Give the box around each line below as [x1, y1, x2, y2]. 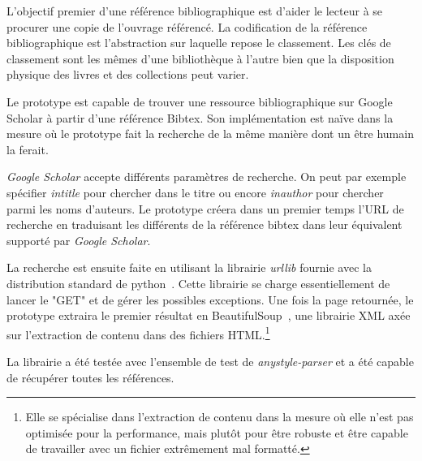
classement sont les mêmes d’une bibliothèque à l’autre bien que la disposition [6, 50, 394, 67]
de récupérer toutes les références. [6, 368, 174, 386]
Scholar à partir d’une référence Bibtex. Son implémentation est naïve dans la [6, 109, 394, 126]
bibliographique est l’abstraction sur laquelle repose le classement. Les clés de [6, 34, 391, 51]
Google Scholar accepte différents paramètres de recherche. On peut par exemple [6, 168, 407, 185]
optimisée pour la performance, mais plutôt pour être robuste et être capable [25, 424, 408, 441]
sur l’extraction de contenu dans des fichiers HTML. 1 [6, 323, 270, 343]
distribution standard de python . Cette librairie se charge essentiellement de [6, 274, 390, 291]
